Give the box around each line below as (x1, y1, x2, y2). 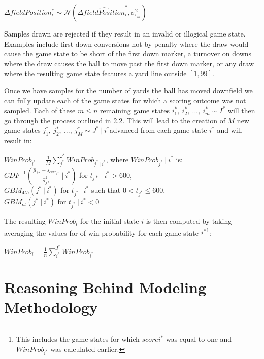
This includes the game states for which (16, 334, 140, 344)
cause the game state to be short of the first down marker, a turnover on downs (4, 48, 252, 59)
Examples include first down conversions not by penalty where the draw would (4, 38, 249, 49)
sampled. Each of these (4, 105, 76, 116)
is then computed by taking (146, 216, 232, 226)
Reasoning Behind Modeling (4, 276, 206, 297)
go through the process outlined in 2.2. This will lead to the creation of (4, 115, 225, 125)
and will (217, 125, 242, 135)
